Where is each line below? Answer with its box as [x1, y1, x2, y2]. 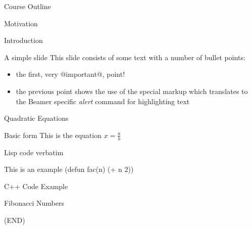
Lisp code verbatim [4, 147, 64, 157]
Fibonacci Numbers [4, 198, 64, 208]
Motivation [4, 18, 38, 28]
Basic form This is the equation [4, 129, 102, 140]
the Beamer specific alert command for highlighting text [16, 96, 190, 106]
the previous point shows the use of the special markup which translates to [16, 85, 248, 96]
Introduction [4, 35, 43, 45]
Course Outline [4, 1, 51, 11]
